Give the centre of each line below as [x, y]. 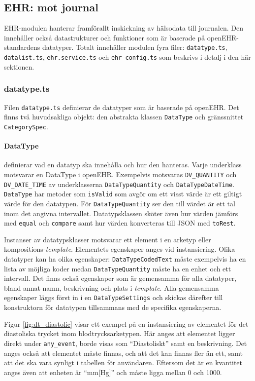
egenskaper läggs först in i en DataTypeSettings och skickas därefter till [113, 297]
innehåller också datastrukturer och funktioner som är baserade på [105, 37]
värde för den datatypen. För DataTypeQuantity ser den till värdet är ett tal [120, 203]
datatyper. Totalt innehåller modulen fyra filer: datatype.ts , [135, 47]
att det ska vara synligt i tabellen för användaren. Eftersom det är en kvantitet [123, 362]
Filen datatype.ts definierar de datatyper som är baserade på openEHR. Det [122, 107]
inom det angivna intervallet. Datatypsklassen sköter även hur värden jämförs [121, 213]
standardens [22, 47]
